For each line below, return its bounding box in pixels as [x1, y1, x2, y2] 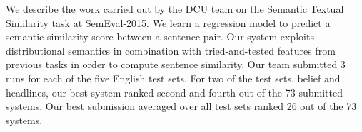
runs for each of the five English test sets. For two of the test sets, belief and [6, 70, 341, 85]
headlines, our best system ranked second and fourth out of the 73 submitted [6, 84, 343, 99]
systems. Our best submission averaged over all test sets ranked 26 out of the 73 [6, 99, 357, 114]
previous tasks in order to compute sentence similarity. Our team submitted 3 [6, 57, 346, 72]
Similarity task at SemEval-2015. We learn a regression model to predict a [6, 15, 331, 30]
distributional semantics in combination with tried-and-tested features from [6, 43, 336, 57]
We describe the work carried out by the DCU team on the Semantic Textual [6, 1, 344, 16]
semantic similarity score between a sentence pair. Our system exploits [6, 29, 314, 44]
